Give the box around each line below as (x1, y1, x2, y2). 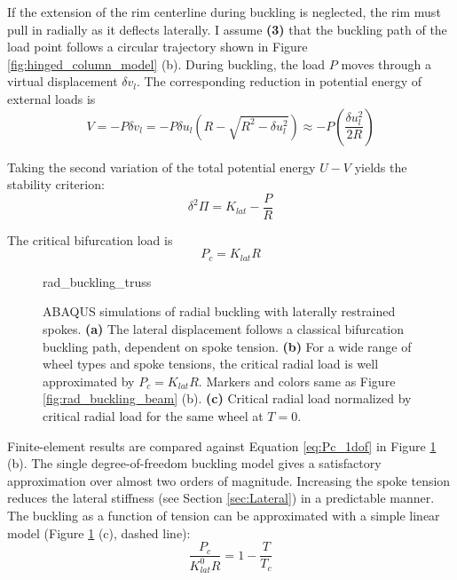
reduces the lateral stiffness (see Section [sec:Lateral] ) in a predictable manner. (7, 489, 435, 507)
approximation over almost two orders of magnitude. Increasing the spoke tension (7, 471, 451, 489)
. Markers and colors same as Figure (198, 371, 396, 390)
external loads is (7, 89, 96, 107)
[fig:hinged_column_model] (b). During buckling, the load (7, 54, 326, 73)
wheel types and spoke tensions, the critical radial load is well (43, 354, 379, 373)
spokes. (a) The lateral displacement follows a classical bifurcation (43, 320, 405, 338)
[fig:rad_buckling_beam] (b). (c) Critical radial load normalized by (43, 389, 412, 408)
